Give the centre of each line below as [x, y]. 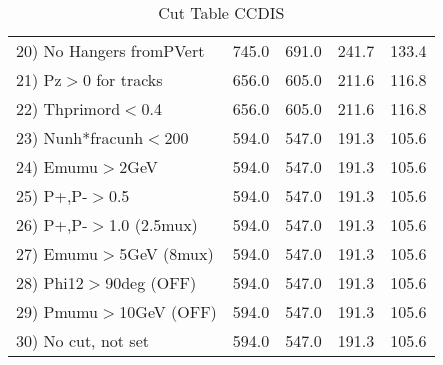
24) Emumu [57, 166]
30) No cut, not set [82, 340]
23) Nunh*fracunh [80, 137]
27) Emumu [57, 253]
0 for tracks [122, 79]
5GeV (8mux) [166, 253]
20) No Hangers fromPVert [110, 50]
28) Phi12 [50, 282]
